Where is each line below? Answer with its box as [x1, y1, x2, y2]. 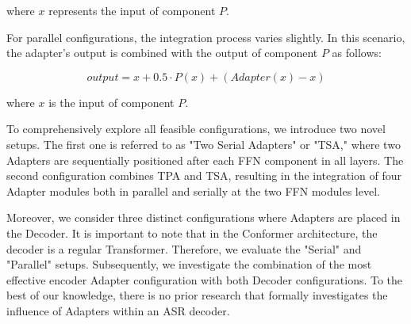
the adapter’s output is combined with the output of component [6, 44, 318, 61]
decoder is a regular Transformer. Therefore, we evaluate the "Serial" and [6, 240, 362, 257]
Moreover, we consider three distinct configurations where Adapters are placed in [6, 209, 401, 226]
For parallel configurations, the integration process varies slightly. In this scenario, [6, 29, 405, 45]
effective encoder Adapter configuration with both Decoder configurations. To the [6, 271, 403, 288]
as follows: [332, 44, 382, 61]
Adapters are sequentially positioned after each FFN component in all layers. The [6, 151, 404, 168]
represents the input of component [48, 2, 216, 18]
